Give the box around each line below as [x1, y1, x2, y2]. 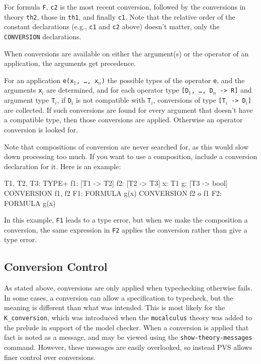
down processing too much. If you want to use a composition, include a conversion [4, 151, 257, 162]
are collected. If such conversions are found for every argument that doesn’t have [4, 104, 253, 115]
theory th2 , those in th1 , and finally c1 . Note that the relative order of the [4, 11, 235, 22]
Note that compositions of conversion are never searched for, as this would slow [4, 141, 249, 152]
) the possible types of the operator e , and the [101, 75, 245, 85]
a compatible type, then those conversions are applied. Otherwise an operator [4, 114, 243, 125]
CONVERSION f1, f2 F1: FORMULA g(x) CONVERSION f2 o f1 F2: [4, 187, 222, 198]
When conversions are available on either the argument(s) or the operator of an [4, 48, 249, 58]
